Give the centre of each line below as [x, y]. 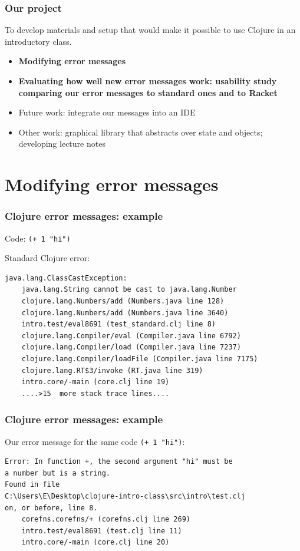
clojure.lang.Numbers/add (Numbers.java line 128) [123, 301]
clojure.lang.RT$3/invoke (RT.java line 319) [112, 370]
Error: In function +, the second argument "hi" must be [119, 462]
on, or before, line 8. [51, 508]
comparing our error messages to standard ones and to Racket [148, 92]
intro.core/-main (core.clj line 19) [95, 382]
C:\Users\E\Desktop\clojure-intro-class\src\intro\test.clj [125, 496]
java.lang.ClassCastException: [66, 278]
